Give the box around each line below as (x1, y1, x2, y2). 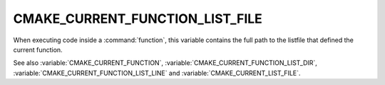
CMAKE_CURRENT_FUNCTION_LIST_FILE (13, 11, 263, 26)
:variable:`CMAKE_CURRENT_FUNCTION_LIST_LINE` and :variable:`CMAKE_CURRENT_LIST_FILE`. (13, 69, 301, 77)
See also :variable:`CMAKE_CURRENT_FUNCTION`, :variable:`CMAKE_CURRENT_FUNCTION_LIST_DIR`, (13, 59, 317, 67)
